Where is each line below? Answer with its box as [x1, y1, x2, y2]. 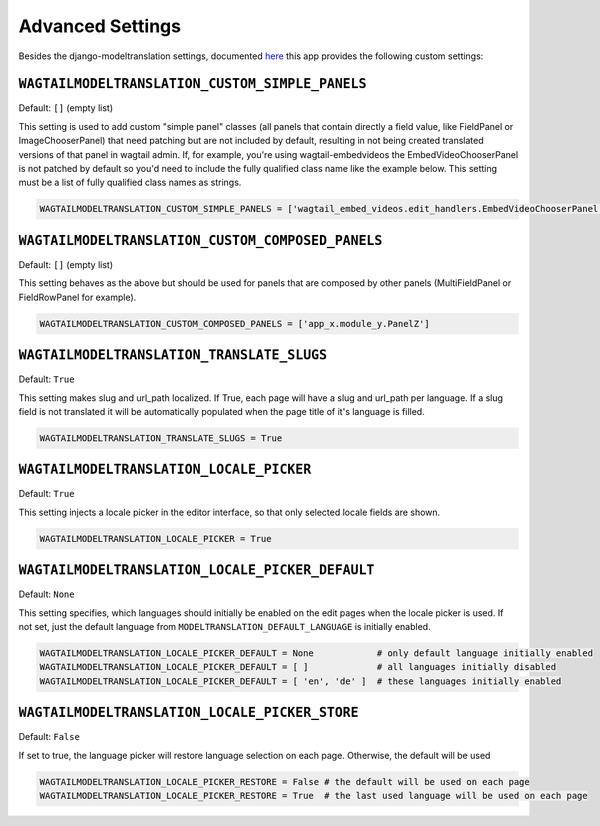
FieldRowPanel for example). [18, 291, 137, 303]
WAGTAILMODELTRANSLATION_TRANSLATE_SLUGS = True [39, 432, 283, 444]
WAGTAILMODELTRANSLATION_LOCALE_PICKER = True [39, 533, 272, 544]
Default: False [18, 731, 80, 743]
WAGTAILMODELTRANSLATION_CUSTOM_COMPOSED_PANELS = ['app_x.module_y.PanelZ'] [39, 318, 430, 329]
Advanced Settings [18, 15, 182, 37]
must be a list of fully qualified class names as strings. [18, 176, 242, 189]
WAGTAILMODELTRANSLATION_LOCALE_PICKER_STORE [18, 705, 359, 721]
